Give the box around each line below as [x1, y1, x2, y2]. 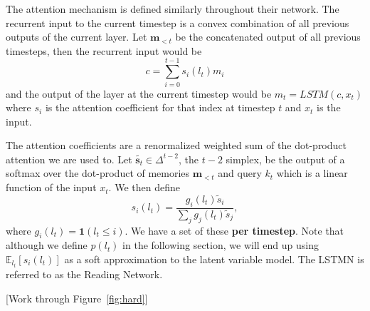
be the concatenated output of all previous [175, 29, 361, 44]
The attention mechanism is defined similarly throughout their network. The [6, 1, 339, 16]
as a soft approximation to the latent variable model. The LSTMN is [64, 251, 364, 266]
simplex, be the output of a [226, 151, 345, 166]
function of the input [6, 180, 97, 195]
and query [218, 165, 262, 180]
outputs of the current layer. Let [6, 29, 147, 44]
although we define [6, 238, 88, 253]
